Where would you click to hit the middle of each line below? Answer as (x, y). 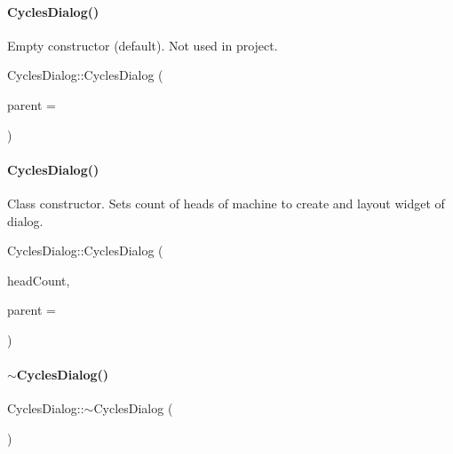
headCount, (39, 280)
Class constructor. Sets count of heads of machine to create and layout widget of (226, 203)
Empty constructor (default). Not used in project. (143, 45)
